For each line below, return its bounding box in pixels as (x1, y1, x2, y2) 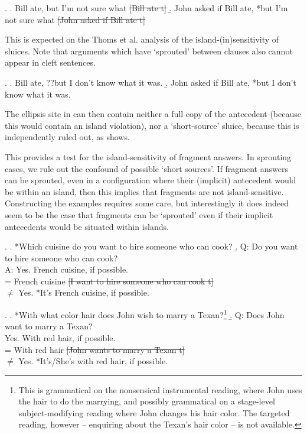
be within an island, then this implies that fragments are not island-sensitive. (5, 185, 284, 197)
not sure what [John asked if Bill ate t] (5, 13, 145, 25)
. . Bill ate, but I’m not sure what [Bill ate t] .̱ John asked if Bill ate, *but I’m (5, 2, 288, 14)
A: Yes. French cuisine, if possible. (5, 263, 128, 276)
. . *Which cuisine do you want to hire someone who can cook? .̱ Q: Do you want (5, 240, 298, 252)
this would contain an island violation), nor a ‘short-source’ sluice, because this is (5, 119, 299, 131)
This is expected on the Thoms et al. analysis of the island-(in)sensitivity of (5, 33, 279, 46)
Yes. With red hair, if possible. (5, 331, 116, 344)
